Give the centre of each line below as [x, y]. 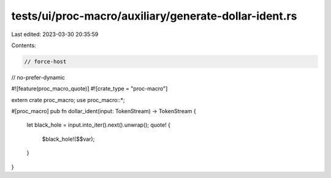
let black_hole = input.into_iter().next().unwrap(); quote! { [99, 125]
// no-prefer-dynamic [38, 77]
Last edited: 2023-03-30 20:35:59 [55, 34]
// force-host [45, 61]
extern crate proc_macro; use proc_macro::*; [68, 100]
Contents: [24, 45]
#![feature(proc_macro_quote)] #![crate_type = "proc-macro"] [89, 89]
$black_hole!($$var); [68, 139]
